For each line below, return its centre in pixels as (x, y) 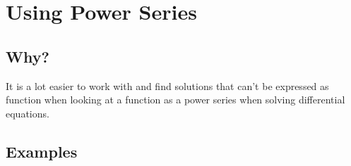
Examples (42, 151)
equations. (28, 113)
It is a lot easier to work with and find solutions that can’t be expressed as (167, 85)
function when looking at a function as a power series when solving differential (175, 100)
